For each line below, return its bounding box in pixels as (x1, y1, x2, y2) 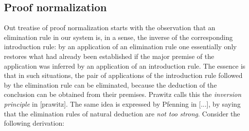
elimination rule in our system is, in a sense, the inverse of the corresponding (4, 32, 233, 42)
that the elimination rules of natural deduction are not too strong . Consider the (4, 108, 240, 118)
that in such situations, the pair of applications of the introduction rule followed (4, 70, 243, 80)
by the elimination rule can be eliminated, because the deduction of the (4, 79, 217, 90)
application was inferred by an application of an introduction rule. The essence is (4, 60, 246, 71)
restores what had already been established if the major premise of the (4, 51, 214, 61)
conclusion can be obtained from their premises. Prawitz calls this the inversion (4, 89, 241, 99)
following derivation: (4, 118, 65, 128)
